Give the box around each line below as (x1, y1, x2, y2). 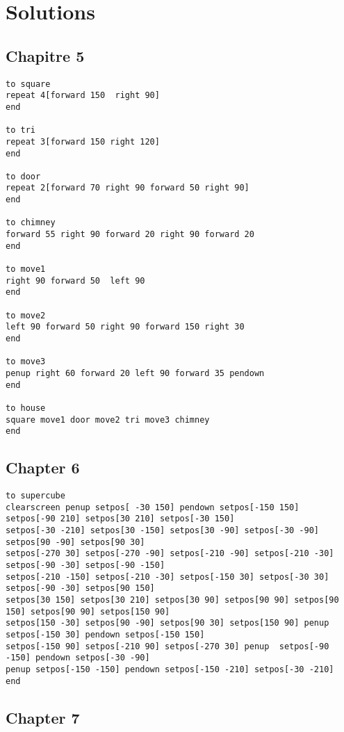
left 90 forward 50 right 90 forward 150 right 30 (6, 322, 245, 332)
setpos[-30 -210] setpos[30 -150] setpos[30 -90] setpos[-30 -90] (6, 526, 320, 536)
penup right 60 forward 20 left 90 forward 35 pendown (6, 368, 265, 378)
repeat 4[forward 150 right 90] (6, 90, 160, 101)
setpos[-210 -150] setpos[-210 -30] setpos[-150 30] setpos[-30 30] (6, 571, 329, 582)
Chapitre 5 (6, 44, 85, 66)
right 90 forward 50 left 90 (6, 275, 145, 286)
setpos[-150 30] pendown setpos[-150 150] (6, 630, 205, 640)
